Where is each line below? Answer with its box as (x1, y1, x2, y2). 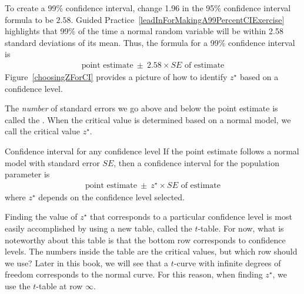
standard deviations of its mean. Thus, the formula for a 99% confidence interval (5, 36, 295, 48)
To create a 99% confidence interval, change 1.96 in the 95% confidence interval (5, 2, 291, 14)
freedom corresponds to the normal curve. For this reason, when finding (5, 268, 263, 280)
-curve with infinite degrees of (173, 256, 281, 269)
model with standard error (5, 156, 100, 169)
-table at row (36, 280, 83, 292)
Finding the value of (5, 210, 78, 223)
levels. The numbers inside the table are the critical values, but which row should (5, 245, 298, 257)
